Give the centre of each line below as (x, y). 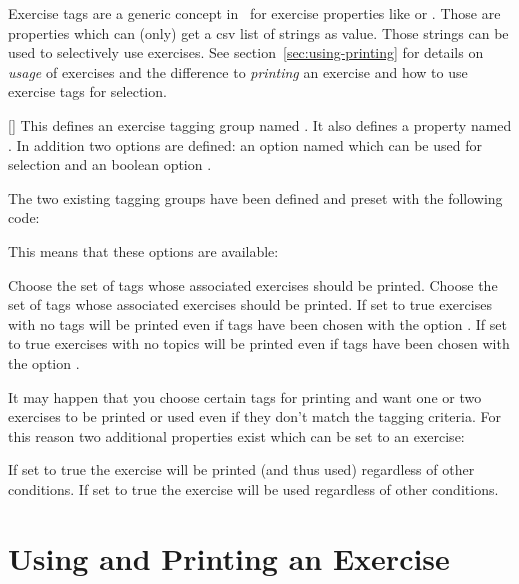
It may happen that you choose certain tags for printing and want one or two (245, 396)
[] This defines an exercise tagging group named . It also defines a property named (260, 124)
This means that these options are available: (143, 250)
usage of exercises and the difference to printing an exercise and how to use (238, 71)
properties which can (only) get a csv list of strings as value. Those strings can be (258, 32)
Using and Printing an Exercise (229, 557)
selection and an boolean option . (110, 164)
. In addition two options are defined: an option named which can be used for (245, 144)
